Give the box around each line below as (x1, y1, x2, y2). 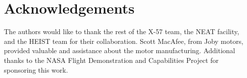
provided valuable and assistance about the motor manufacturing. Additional (4, 45, 235, 56)
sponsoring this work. (4, 64, 68, 75)
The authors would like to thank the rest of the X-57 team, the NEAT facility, (4, 26, 239, 37)
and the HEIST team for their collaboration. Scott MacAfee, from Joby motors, (4, 36, 244, 46)
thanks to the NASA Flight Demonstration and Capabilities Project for (4, 55, 219, 65)
